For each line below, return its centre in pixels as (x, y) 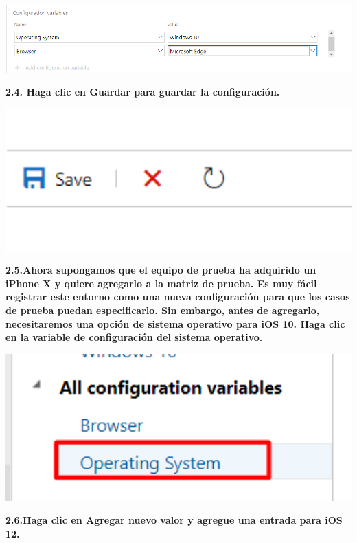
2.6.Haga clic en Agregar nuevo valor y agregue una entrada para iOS (174, 520)
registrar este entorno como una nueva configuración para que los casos (178, 297)
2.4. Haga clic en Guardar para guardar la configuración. (143, 92)
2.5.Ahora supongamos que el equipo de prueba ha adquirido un (161, 270)
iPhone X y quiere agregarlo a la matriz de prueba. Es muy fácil (161, 283)
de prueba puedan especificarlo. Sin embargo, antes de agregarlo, (163, 310)
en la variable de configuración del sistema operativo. (134, 337)
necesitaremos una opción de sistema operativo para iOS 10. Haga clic (175, 323)
